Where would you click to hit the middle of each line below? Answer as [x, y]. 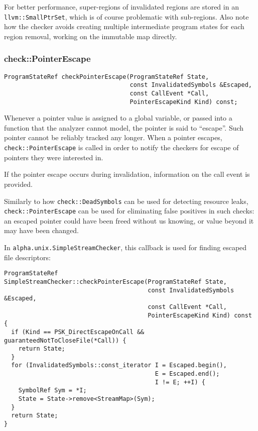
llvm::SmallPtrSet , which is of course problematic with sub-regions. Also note [126, 16]
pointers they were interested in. [54, 157]
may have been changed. [41, 230]
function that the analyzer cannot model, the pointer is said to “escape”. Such [124, 127]
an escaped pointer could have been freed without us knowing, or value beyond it [129, 220]
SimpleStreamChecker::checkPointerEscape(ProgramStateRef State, [115, 282]
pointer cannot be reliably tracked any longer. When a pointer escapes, [113, 137]
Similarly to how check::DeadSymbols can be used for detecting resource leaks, [126, 201]
